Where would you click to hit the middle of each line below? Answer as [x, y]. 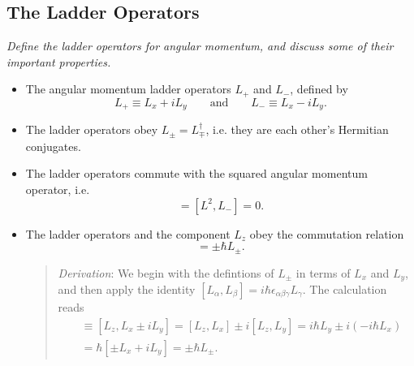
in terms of [323, 272]
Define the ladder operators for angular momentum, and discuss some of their [200, 46]
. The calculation [345, 289]
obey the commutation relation [327, 233]
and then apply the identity [127, 289]
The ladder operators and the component [128, 233]
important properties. [59, 61]
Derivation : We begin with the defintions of [166, 272]
